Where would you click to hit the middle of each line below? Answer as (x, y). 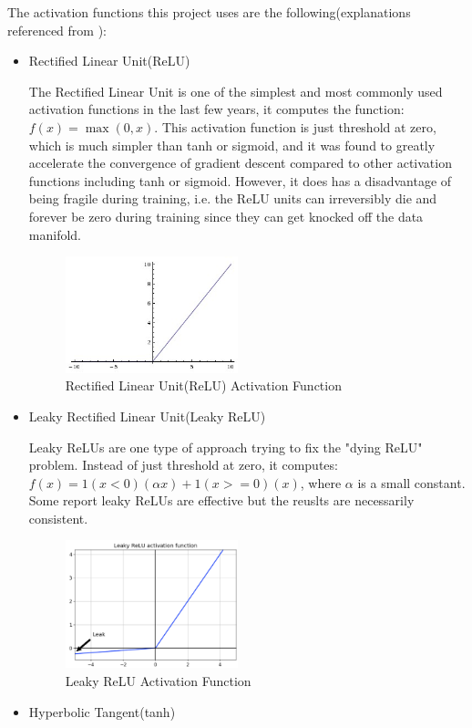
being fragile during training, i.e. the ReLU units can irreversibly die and (233, 198)
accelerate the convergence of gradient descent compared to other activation (240, 163)
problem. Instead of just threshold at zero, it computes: (183, 465)
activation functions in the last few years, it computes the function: (216, 109)
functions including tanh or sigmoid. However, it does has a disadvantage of (240, 180)
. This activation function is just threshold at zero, (295, 126)
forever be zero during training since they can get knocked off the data (226, 216)
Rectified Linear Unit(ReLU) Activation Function (203, 385)
